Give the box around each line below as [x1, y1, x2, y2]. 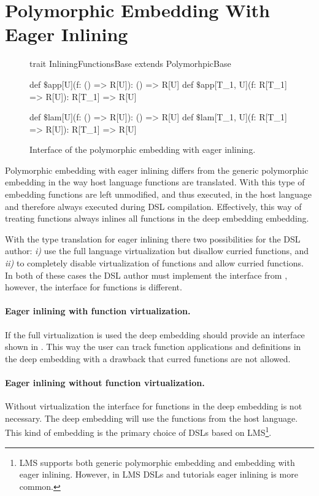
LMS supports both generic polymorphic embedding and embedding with [19, 455, 295, 468]
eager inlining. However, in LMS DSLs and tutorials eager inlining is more [19, 468, 298, 481]
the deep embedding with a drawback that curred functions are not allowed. [5, 352, 291, 365]
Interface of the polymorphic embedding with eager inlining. [29, 143, 256, 156]
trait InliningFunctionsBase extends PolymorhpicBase [29, 57, 231, 70]
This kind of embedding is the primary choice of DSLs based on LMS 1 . [5, 424, 272, 439]
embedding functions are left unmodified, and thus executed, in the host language [5, 188, 312, 201]
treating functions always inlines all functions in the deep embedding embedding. [5, 212, 309, 225]
